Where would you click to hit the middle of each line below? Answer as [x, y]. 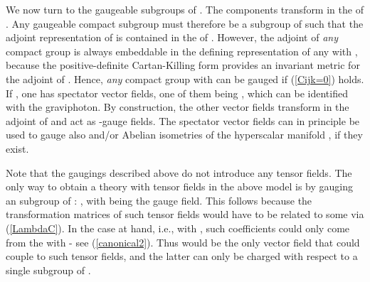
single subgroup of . [48, 270]
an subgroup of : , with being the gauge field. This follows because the [159, 200]
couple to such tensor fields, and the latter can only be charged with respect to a [182, 256]
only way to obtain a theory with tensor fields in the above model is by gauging [179, 186]
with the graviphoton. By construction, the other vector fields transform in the [178, 107]
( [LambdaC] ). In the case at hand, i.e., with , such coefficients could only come [178, 228]
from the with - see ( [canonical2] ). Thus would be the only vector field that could [183, 242]
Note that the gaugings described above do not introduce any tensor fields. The [179, 172]
